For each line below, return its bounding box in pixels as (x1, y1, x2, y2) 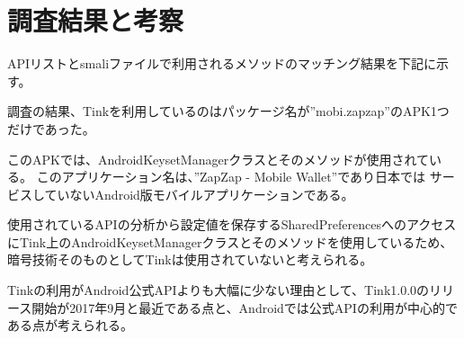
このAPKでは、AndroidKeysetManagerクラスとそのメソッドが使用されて (7, 149, 430, 168)
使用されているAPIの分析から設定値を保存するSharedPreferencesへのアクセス (7, 215, 457, 234)
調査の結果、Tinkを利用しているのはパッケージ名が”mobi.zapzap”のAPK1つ (7, 102, 450, 120)
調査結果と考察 (7, 2, 184, 39)
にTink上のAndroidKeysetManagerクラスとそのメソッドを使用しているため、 (7, 232, 453, 251)
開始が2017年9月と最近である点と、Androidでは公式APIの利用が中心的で (31, 298, 458, 317)
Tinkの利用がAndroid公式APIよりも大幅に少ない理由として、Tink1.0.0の (7, 281, 430, 299)
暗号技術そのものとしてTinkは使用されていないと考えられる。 (7, 250, 373, 269)
